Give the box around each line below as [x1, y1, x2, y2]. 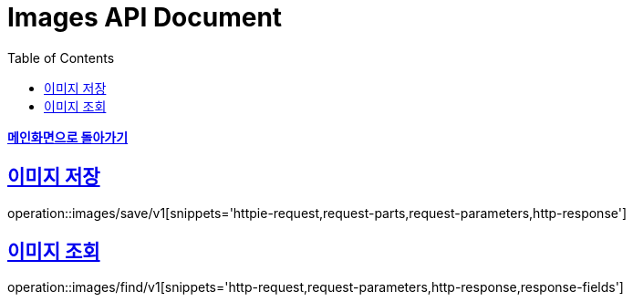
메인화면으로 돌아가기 [7, 129, 129, 145]
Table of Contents [7, 49, 115, 66]
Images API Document [7, 2, 283, 33]
